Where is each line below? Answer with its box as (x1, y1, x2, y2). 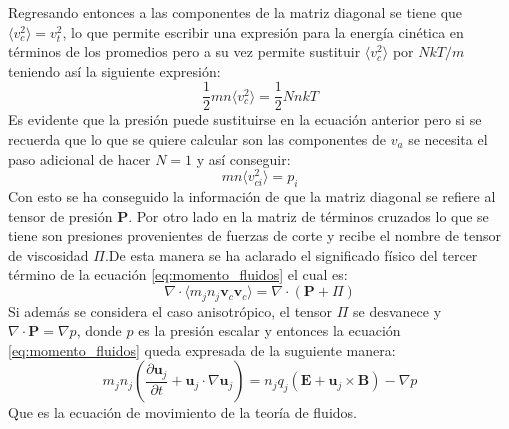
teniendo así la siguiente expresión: (8, 60, 221, 81)
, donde (76, 320, 122, 341)
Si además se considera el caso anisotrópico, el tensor (8, 300, 333, 321)
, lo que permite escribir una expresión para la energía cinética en (62, 21, 464, 42)
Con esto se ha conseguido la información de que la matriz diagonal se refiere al (8, 186, 496, 207)
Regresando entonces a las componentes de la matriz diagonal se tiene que (8, 2, 463, 22)
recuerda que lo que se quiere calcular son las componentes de (8, 129, 387, 150)
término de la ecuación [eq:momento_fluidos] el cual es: (8, 264, 348, 285)
